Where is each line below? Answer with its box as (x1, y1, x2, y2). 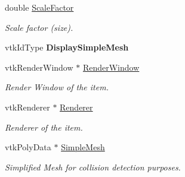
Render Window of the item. (5, 81, 109, 93)
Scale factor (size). (5, 21, 73, 33)
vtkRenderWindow (5, 61, 73, 73)
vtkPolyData (5, 141, 51, 153)
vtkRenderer (5, 100, 50, 113)
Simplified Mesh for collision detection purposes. (5, 160, 181, 173)
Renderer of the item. (5, 121, 83, 133)
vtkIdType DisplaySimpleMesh (5, 41, 129, 53)
